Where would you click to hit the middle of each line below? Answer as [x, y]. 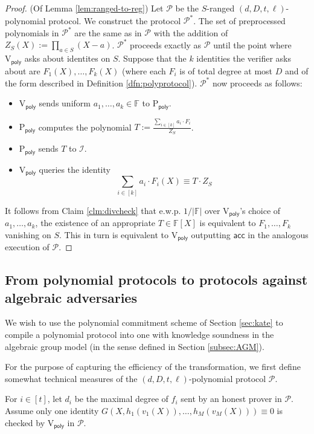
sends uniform [65, 103]
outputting [211, 234]
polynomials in [32, 32]
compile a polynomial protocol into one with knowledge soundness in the [139, 334]
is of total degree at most [226, 70]
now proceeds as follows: [257, 83]
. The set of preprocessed [239, 20]
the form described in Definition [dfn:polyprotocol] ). [101, 83]
